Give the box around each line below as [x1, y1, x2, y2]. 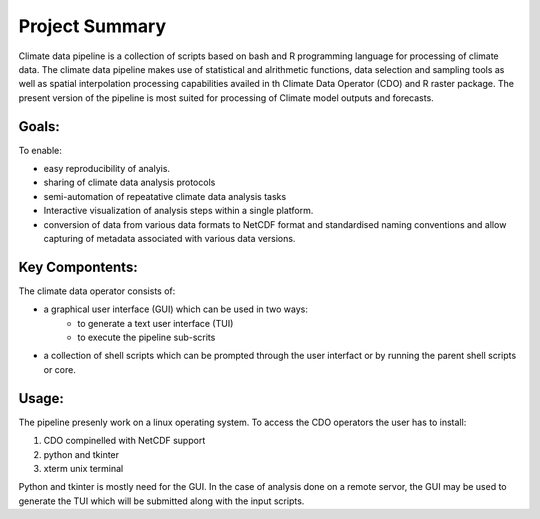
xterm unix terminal [43, 462, 124, 474]
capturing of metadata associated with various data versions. [43, 232, 296, 244]
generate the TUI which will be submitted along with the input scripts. [18, 495, 305, 507]
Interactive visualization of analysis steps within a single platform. [43, 205, 314, 217]
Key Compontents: [18, 258, 139, 275]
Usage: [18, 390, 65, 407]
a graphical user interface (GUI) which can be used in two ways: [43, 303, 309, 315]
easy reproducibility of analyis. [43, 163, 170, 175]
